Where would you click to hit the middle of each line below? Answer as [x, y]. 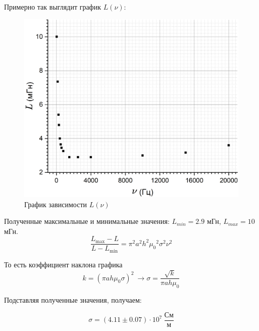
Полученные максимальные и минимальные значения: [87, 221]
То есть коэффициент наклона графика [63, 264]
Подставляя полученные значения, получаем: [73, 300]
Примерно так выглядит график [53, 7]
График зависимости [56, 204]
